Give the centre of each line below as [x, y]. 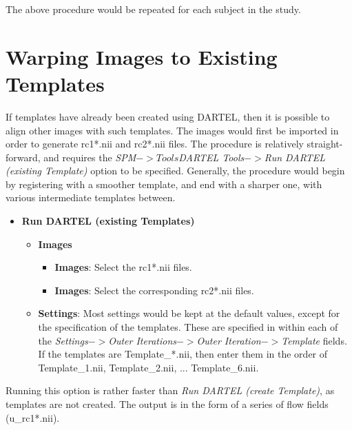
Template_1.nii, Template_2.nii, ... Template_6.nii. [148, 367]
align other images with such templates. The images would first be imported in [172, 130]
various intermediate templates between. [91, 197]
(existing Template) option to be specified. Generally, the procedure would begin [175, 171]
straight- [325, 144]
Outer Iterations [143, 340]
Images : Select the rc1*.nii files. [123, 267]
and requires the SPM [90, 157]
